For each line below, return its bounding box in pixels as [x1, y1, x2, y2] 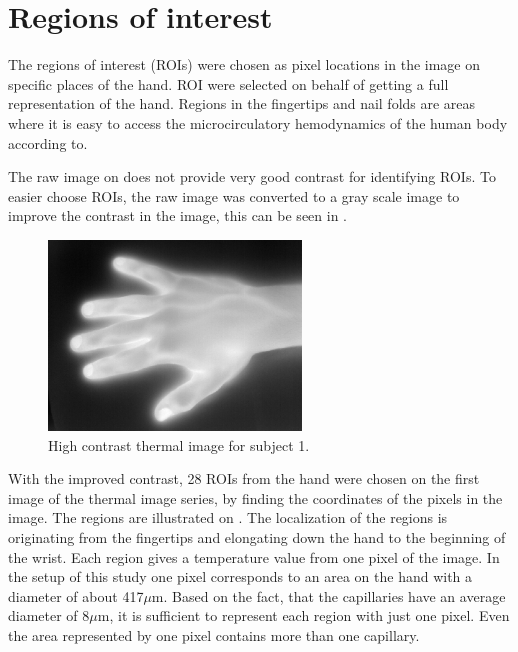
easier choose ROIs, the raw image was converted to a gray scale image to [8, 185, 460, 206]
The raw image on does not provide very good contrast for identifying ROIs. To [8, 166, 496, 187]
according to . [8, 132, 88, 153]
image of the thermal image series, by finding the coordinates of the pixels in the [8, 487, 503, 508]
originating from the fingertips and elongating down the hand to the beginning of [8, 526, 506, 547]
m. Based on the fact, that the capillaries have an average [151, 585, 506, 606]
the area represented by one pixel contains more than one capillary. [8, 624, 420, 645]
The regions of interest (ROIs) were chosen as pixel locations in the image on [8, 54, 481, 75]
